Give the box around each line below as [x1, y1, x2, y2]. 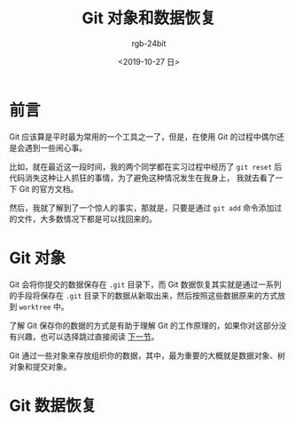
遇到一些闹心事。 [24, 142, 87, 153]
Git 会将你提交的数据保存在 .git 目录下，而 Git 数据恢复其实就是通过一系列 [9, 279, 282, 290]
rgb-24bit [131, 37, 167, 49]
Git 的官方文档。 [19, 183, 79, 194]
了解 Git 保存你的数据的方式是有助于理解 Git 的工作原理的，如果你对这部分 [9, 320, 279, 330]
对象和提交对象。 [9, 361, 72, 371]
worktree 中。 [19, 301, 69, 312]
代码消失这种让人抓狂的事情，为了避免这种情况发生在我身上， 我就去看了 [9, 172, 276, 183]
